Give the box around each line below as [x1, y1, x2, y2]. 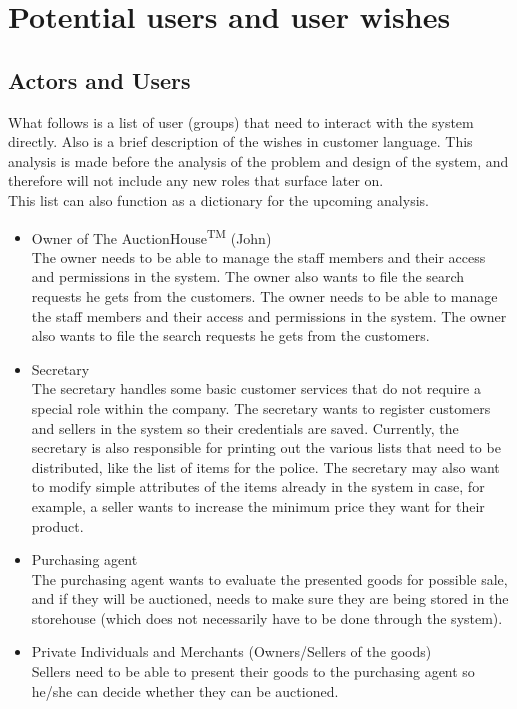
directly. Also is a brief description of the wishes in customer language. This [8, 131, 473, 152]
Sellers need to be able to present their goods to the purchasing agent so [31, 661, 475, 682]
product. [31, 515, 84, 536]
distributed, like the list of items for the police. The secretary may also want [31, 456, 500, 477]
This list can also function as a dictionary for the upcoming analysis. [8, 189, 429, 210]
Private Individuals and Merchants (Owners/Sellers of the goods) [31, 641, 432, 662]
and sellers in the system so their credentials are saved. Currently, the [31, 417, 459, 438]
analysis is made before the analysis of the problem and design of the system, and [8, 150, 509, 171]
